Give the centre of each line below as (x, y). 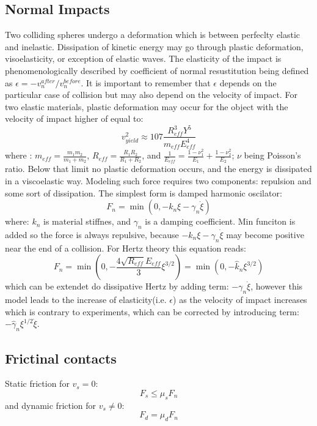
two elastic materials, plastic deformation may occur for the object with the (147, 106)
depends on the (248, 82)
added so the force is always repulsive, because (92, 234)
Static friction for (37, 383)
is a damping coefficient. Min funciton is (220, 221)
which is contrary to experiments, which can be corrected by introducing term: (152, 311)
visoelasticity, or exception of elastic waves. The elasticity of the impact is (143, 58)
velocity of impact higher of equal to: (74, 118)
